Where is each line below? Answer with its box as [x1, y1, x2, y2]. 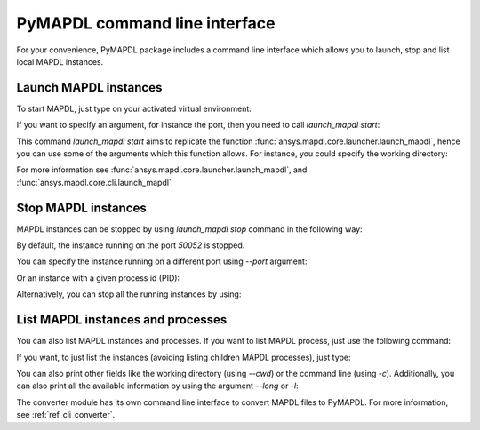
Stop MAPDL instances [16, 200, 147, 215]
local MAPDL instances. [16, 56, 104, 67]
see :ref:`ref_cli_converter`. [16, 410, 116, 420]
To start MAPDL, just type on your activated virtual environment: [16, 103, 252, 114]
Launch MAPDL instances [16, 80, 163, 95]
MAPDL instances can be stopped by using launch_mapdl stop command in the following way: [16, 223, 364, 235]
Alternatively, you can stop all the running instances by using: [16, 289, 242, 299]
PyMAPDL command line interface [16, 13, 276, 33]
